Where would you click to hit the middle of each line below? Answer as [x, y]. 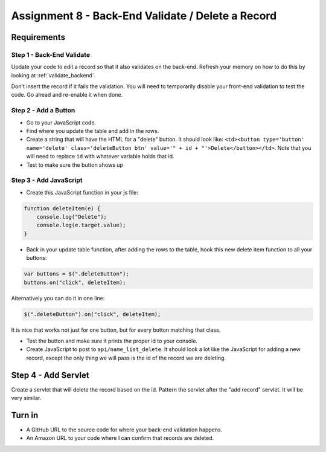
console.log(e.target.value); [81, 225]
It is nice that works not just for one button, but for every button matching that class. [116, 330]
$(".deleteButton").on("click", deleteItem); [92, 314]
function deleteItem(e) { [62, 208]
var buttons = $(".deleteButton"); [76, 274]
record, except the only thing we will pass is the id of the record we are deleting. [126, 358]
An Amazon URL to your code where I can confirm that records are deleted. [120, 438]
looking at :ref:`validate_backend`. [53, 75]
